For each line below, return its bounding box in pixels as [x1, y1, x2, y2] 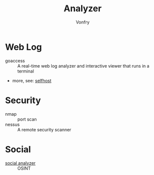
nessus [5, 121, 20, 127]
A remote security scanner [17, 126, 71, 132]
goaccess [5, 57, 25, 64]
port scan [17, 116, 37, 122]
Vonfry [75, 19, 90, 25]
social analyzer [5, 160, 36, 166]
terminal [17, 68, 34, 74]
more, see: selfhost [12, 77, 52, 83]
